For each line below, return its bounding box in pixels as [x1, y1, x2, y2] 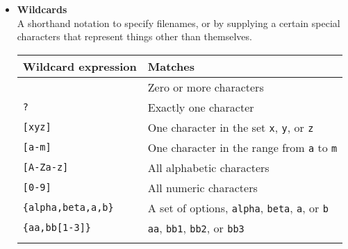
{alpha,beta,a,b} [22, 202, 114, 214]
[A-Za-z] [22, 162, 69, 173]
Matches [147, 58, 194, 74]
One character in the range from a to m [147, 139, 338, 155]
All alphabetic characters [147, 159, 270, 175]
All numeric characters [147, 179, 258, 196]
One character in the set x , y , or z [147, 119, 314, 135]
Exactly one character [147, 98, 254, 115]
